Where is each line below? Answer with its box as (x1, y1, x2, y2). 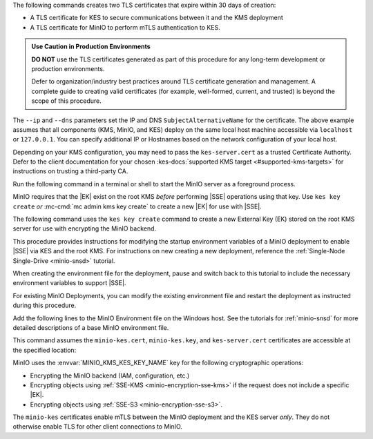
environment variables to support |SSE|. (12, 279, 126, 287)
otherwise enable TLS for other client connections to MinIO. (12, 422, 183, 431)
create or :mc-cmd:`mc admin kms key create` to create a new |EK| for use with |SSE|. (12, 202, 262, 211)
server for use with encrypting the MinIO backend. (12, 224, 157, 233)
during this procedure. (12, 301, 77, 310)
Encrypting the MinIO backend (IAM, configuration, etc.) (30, 371, 190, 380)
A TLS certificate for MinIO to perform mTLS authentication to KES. (30, 23, 220, 31)
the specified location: (12, 346, 77, 354)
